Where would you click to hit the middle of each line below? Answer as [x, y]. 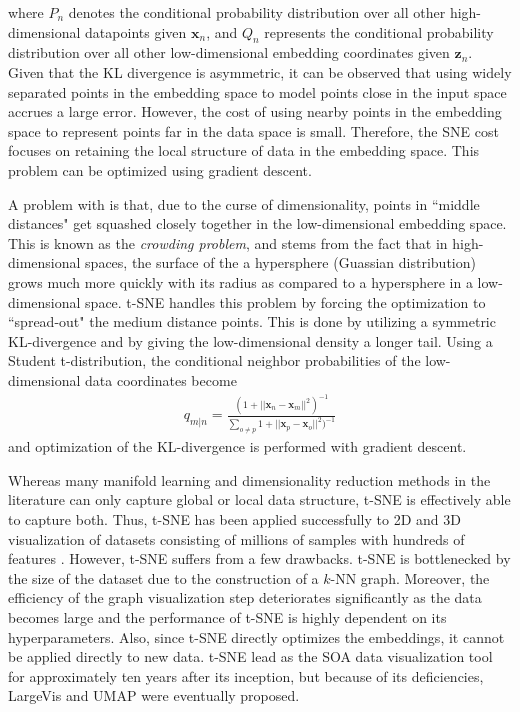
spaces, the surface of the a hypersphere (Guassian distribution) [280, 262]
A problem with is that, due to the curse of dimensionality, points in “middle [244, 203]
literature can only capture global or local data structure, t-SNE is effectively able [259, 499]
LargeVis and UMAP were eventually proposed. [154, 695]
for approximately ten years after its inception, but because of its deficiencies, [246, 675]
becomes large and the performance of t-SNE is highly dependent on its [227, 616]
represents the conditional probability [379, 31]
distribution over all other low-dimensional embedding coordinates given [229, 52]
